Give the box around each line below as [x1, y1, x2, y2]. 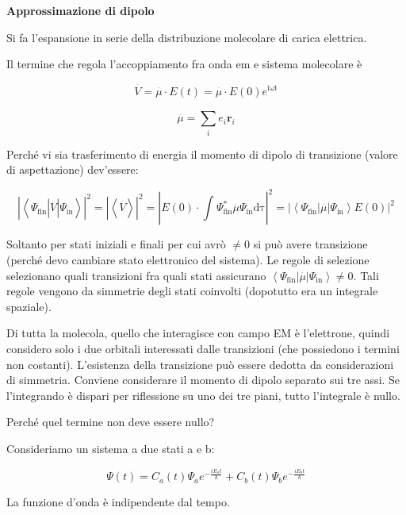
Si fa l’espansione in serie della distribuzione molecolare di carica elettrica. [6, 29, 367, 45]
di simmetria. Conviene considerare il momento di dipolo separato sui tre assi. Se [6, 371, 400, 388]
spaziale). [6, 298, 52, 314]
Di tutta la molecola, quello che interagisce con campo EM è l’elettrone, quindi [6, 325, 390, 341]
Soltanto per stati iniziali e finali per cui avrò [6, 236, 226, 252]
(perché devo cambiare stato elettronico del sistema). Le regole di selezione [6, 251, 370, 267]
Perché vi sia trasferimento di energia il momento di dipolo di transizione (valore [6, 145, 398, 162]
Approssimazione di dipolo [6, 2, 155, 18]
